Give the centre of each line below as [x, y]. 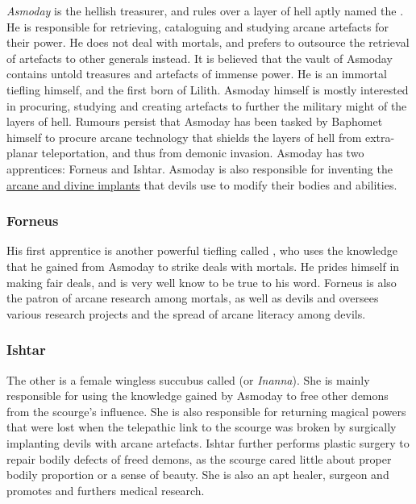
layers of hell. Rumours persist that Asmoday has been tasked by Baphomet [195, 121]
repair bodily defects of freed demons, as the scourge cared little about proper [199, 458]
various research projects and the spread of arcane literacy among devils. [186, 313]
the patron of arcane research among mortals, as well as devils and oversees [193, 298]
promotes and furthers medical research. [106, 490]
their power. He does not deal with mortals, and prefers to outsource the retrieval [208, 42]
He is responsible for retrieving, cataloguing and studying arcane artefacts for [198, 26]
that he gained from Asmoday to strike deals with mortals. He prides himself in [203, 266]
